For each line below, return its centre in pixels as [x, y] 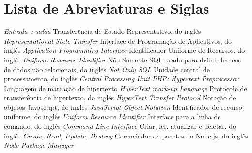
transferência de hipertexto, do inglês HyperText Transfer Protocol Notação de [120, 98]
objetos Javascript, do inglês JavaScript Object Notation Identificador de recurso [123, 107]
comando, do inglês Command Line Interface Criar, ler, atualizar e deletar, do [120, 126]
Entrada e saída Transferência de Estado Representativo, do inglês [102, 31]
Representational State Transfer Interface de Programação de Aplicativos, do [118, 40]
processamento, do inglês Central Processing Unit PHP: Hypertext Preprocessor [121, 79]
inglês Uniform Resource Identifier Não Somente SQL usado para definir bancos [122, 59]
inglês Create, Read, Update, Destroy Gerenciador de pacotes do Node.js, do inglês [126, 135]
